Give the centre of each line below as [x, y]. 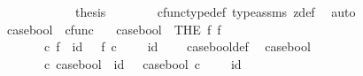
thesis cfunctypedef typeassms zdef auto [215, 11]
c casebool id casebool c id [143, 63]
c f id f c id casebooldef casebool [177, 46]
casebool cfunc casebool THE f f [114, 29]
